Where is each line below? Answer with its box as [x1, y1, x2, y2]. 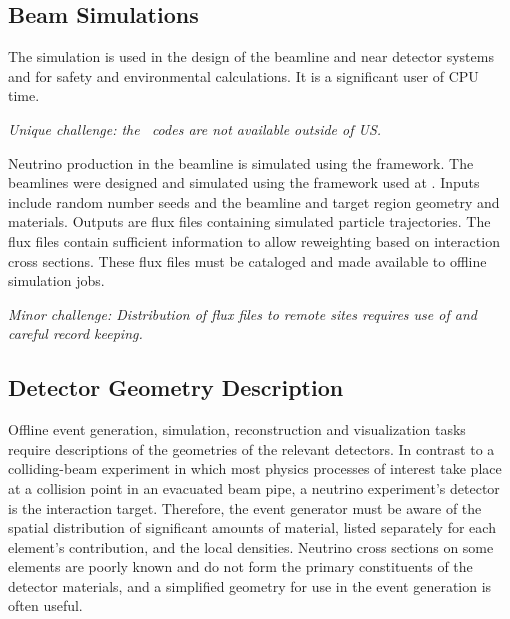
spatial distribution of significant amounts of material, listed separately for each [8, 517, 496, 538]
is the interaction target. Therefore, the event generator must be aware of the [8, 497, 482, 518]
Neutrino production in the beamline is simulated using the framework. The [8, 152, 474, 173]
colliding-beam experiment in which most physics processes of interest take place [8, 458, 502, 479]
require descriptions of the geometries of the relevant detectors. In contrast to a [8, 438, 495, 459]
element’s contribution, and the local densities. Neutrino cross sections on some [8, 536, 494, 557]
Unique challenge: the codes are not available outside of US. [8, 118, 382, 139]
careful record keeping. [8, 323, 143, 344]
